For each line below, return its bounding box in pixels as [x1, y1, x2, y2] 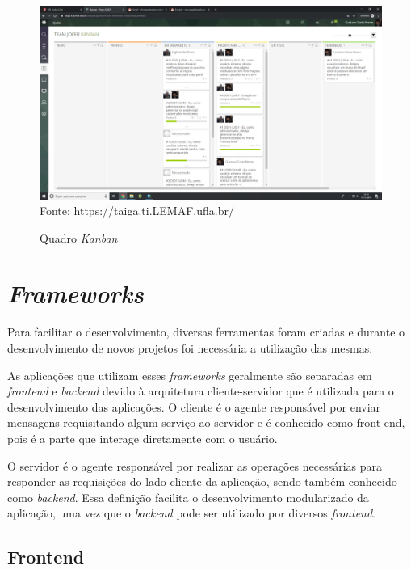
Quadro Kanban [40, 229, 118, 246]
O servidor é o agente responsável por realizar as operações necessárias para [7, 457, 383, 474]
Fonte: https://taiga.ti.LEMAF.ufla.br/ [40, 202, 234, 219]
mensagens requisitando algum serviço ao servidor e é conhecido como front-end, [7, 414, 405, 431]
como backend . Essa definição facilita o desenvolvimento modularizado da [7, 488, 369, 505]
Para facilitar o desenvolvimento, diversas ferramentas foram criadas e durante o [7, 323, 405, 340]
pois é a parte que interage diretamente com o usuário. [7, 429, 278, 446]
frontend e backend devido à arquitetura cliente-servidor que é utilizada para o [7, 382, 394, 399]
